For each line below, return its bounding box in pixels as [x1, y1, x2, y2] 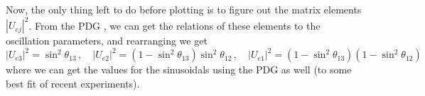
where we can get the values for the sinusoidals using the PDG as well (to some [6, 62, 352, 77]
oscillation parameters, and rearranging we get [6, 33, 208, 48]
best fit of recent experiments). [6, 76, 140, 90]
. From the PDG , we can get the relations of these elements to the [28, 18, 321, 32]
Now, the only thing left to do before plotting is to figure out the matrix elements [6, 2, 362, 16]
